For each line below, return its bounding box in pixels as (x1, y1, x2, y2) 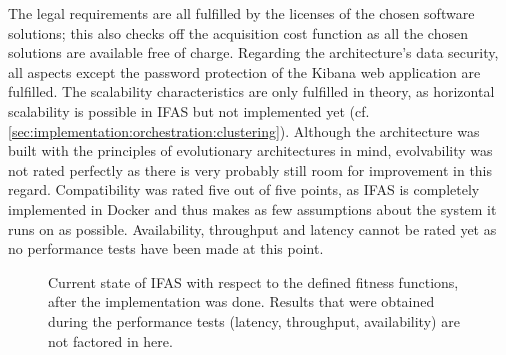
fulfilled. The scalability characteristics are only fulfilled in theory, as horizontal (8, 81, 495, 102)
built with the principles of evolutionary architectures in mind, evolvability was (8, 140, 493, 161)
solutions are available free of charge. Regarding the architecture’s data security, (8, 42, 499, 63)
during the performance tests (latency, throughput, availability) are (48, 310, 460, 331)
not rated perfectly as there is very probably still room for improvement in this (8, 159, 493, 180)
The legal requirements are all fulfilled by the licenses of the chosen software (8, 3, 475, 23)
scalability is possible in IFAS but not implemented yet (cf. (8, 100, 370, 121)
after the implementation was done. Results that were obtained (48, 291, 435, 312)
